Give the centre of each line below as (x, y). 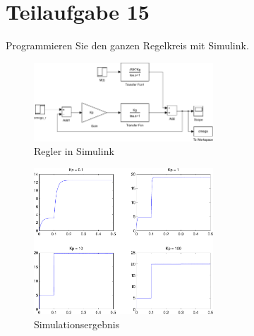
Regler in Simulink (74, 151)
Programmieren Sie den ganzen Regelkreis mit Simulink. (127, 45)
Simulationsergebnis (77, 324)
